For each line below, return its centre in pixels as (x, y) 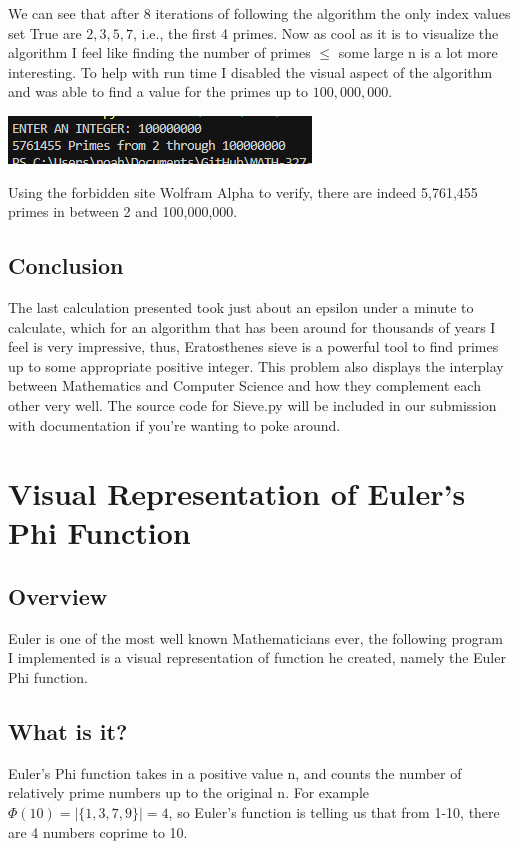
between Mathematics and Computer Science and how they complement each (244, 385)
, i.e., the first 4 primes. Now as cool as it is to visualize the (316, 32)
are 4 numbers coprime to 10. (98, 831)
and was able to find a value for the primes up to (158, 91)
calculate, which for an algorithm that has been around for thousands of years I (252, 326)
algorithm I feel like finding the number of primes (159, 52)
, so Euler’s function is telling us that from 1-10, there (334, 812)
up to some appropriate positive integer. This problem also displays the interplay (256, 365)
